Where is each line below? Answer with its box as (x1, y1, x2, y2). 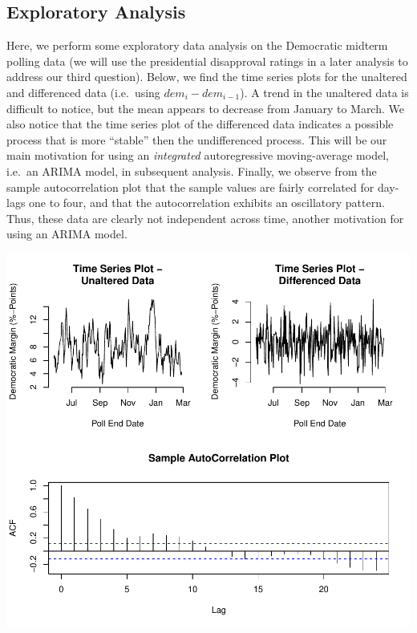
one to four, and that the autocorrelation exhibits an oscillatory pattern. (29, 194, 385, 211)
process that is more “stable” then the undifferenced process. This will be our (6, 131, 387, 148)
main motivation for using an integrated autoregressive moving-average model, (6, 147, 389, 164)
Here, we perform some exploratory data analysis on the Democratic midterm (6, 37, 388, 54)
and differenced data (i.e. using (6, 83, 160, 100)
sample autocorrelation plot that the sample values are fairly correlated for (6, 178, 374, 195)
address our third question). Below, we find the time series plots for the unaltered (6, 68, 407, 85)
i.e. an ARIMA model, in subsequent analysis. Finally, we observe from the (6, 162, 377, 179)
